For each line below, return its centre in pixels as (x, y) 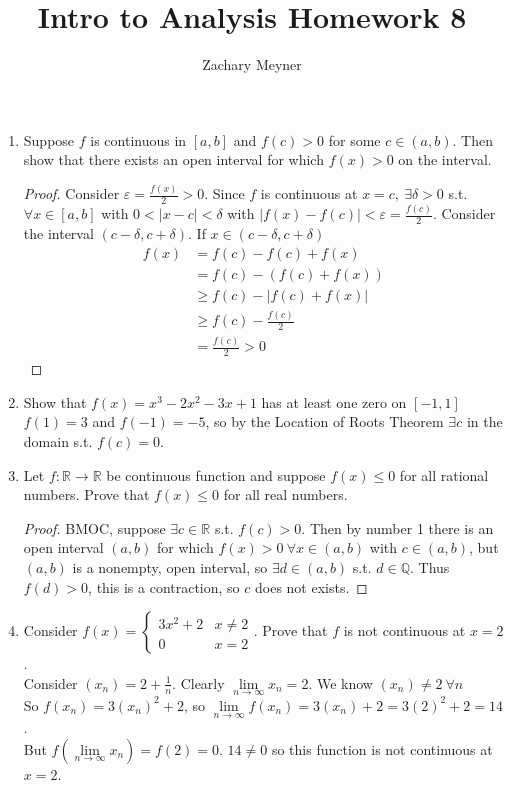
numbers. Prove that (86, 494)
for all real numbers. (285, 494)
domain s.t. (58, 441)
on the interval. (445, 159)
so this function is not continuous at (382, 748)
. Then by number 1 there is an (397, 527)
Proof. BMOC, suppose (94, 527)
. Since (224, 193)
